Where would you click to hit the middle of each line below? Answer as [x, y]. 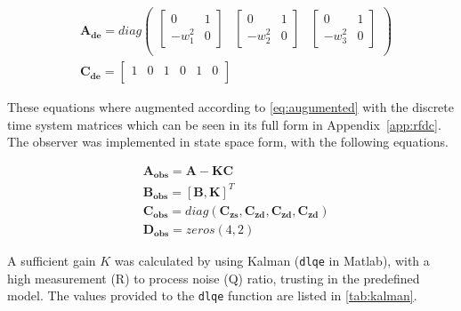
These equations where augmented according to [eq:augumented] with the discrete [230, 107]
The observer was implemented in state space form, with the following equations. [228, 142]
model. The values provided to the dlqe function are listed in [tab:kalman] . [212, 295]
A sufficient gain [52, 261]
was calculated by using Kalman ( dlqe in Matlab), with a [272, 261]
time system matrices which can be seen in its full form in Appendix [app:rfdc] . [224, 124]
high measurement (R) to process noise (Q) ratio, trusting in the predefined [214, 278]
